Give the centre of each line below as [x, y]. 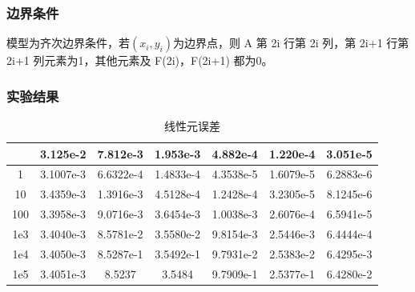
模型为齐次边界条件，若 [68, 43]
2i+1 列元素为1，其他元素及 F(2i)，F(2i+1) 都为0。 [140, 60]
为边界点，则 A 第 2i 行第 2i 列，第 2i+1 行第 [291, 43]
